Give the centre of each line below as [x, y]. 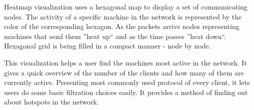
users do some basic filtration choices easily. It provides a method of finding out [126, 92]
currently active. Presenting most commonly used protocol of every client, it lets [127, 82]
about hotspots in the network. [51, 102]
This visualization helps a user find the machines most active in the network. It [125, 62]
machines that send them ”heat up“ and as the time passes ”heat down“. [115, 36]
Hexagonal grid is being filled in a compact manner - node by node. [107, 46]
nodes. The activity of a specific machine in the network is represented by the [123, 16]
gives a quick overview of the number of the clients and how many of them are [124, 72]
